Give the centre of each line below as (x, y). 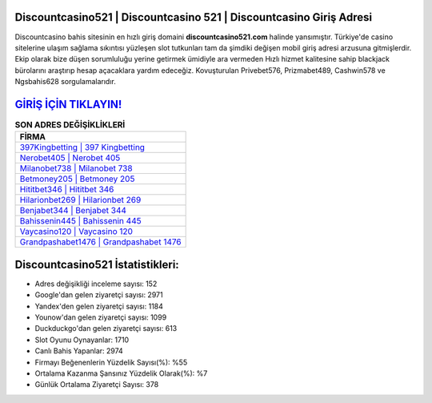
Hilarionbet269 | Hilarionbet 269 (80, 200)
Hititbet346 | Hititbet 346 (67, 190)
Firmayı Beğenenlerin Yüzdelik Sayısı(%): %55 (111, 362)
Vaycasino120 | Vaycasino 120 (76, 232)
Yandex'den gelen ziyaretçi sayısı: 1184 (99, 306)
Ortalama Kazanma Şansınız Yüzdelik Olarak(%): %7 (121, 373)
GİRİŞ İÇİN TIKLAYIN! (68, 104)
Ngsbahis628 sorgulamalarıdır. (65, 82)
